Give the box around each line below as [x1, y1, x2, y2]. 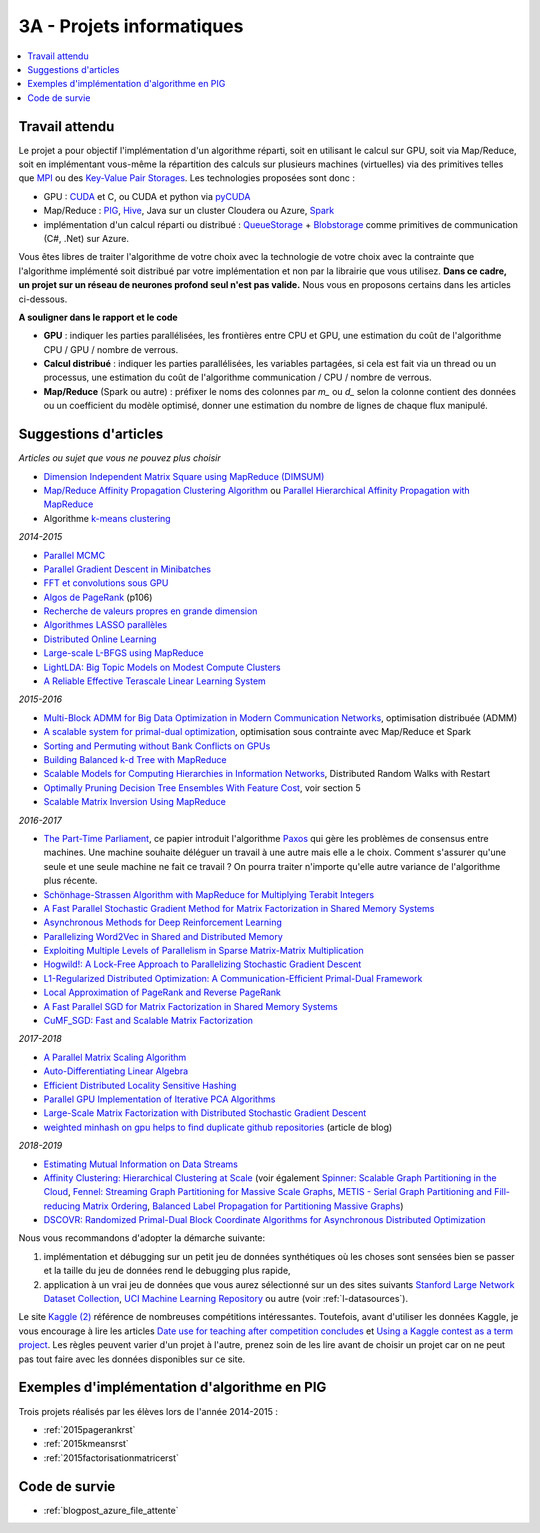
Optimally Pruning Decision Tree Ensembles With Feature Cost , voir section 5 [43, 781, 361, 794]
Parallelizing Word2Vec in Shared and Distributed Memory [43, 930, 284, 942]
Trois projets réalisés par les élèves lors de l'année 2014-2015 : [18, 1405, 279, 1417]
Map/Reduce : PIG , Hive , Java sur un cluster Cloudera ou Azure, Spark [43, 205, 335, 217]
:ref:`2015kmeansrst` [43, 1438, 129, 1450]
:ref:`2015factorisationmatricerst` [43, 1451, 180, 1464]
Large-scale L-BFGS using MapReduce [43, 647, 204, 659]
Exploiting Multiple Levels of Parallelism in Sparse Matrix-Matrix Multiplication [43, 945, 364, 957]
